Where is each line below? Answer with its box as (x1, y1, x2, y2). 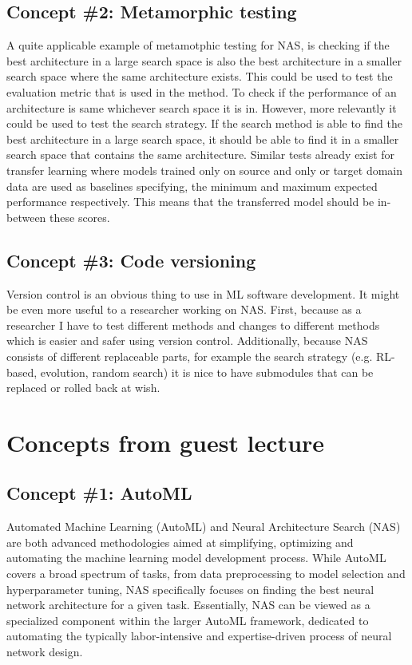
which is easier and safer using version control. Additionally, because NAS (6, 332, 368, 349)
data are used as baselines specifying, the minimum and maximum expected (6, 177, 378, 194)
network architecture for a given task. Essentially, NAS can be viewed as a (6, 596, 370, 613)
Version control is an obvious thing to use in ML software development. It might (6, 285, 400, 302)
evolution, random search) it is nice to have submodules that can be (40, 363, 374, 380)
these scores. (50, 208, 110, 225)
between (6, 208, 46, 225)
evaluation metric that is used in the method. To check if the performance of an (6, 83, 397, 100)
